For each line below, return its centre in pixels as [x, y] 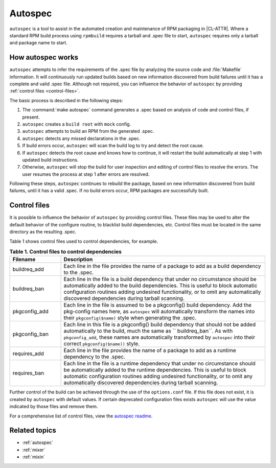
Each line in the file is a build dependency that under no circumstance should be [160, 279]
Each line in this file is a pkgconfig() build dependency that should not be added [159, 324]
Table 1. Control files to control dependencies [66, 252]
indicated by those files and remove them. [54, 407]
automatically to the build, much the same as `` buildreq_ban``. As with [148, 331]
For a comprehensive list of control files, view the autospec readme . [81, 416]
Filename [24, 260]
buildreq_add [28, 269]
